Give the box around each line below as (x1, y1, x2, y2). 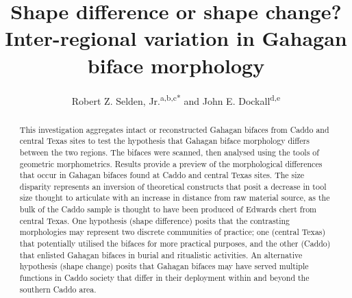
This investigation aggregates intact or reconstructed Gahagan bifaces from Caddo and (19, 123, 329, 135)
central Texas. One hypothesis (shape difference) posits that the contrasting (19, 214, 290, 226)
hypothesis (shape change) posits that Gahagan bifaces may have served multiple (19, 260, 309, 272)
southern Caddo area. (19, 283, 97, 295)
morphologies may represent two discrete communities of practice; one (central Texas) (19, 226, 326, 238)
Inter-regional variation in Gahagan (5, 24, 347, 52)
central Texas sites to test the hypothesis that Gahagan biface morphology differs (19, 135, 310, 147)
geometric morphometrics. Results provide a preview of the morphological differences (19, 158, 323, 169)
